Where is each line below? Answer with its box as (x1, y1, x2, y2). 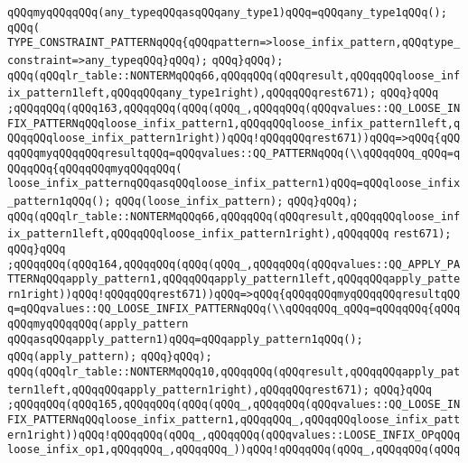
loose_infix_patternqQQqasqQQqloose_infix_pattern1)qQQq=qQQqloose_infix (7, 177, 461, 190)
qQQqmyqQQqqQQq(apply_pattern (7, 318, 189, 331)
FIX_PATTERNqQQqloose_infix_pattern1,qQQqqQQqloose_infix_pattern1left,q (7, 116, 461, 130)
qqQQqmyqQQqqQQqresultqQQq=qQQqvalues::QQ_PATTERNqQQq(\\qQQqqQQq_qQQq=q (7, 146, 461, 160)
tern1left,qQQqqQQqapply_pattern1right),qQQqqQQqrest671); (7, 383, 370, 396)
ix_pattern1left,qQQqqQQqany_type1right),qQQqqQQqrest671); (7, 87, 377, 100)
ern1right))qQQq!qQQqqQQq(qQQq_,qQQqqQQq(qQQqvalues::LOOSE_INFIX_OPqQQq (7, 428, 461, 441)
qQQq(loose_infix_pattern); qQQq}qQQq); (115, 194, 359, 208)
